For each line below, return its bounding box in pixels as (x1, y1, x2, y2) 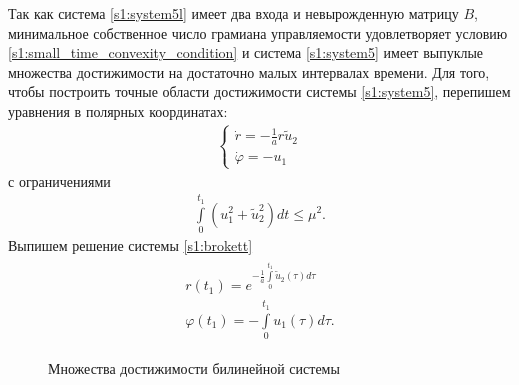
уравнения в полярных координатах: (8, 100, 228, 121)
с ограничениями (8, 170, 111, 191)
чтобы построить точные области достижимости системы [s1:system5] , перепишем (8, 81, 511, 102)
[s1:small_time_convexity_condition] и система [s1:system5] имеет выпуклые (8, 42, 484, 63)
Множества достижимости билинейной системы (48, 357, 340, 378)
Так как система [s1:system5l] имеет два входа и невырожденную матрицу (8, 3, 459, 23)
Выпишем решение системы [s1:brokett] (8, 234, 253, 255)
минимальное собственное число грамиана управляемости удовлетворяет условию (8, 22, 508, 43)
